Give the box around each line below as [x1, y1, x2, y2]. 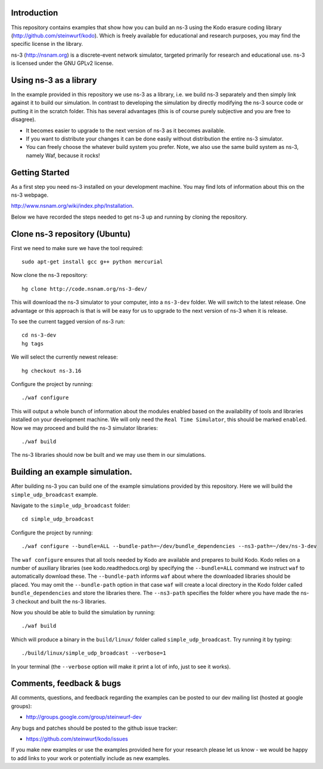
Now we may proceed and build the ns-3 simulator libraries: [11, 424, 158, 431]
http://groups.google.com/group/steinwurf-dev [26, 714, 142, 721]
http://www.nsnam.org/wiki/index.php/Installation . [11, 203, 134, 210]
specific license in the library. [11, 41, 83, 48]
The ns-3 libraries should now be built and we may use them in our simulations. [11, 452, 206, 459]
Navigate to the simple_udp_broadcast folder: [11, 502, 131, 509]
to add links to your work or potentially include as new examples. [11, 754, 170, 762]
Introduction [11, 8, 58, 18]
